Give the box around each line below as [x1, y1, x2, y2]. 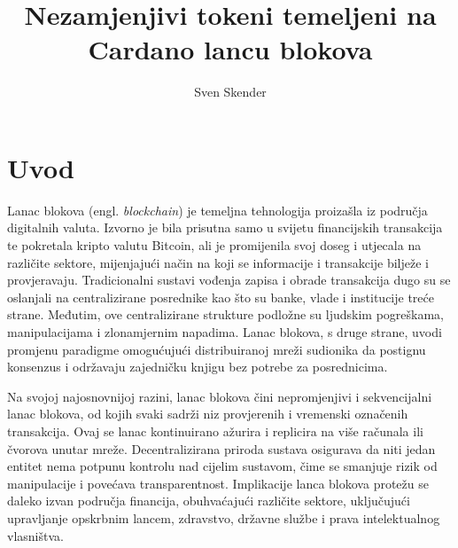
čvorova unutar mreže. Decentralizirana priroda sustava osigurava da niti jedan [7, 439, 436, 458]
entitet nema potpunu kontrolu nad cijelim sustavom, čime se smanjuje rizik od [7, 457, 438, 475]
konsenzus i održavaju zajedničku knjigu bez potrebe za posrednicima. [7, 357, 388, 376]
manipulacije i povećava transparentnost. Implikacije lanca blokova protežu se [7, 474, 429, 492]
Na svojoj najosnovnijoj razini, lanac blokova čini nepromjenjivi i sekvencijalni [7, 387, 432, 405]
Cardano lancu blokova [88, 31, 373, 67]
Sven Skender [194, 82, 267, 101]
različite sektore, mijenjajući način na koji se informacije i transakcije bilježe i [7, 253, 429, 271]
